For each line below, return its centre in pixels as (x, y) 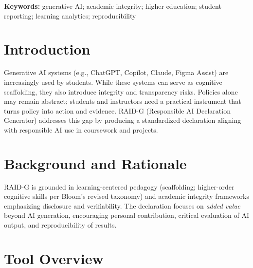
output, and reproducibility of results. (60, 224)
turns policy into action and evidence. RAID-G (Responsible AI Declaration (117, 110)
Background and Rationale (95, 163)
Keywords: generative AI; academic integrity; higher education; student (113, 6)
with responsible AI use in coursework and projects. (81, 129)
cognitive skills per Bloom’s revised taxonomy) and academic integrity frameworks (126, 196)
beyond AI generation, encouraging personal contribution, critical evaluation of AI (126, 215)
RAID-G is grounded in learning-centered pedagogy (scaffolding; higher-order (119, 186)
